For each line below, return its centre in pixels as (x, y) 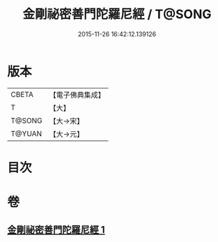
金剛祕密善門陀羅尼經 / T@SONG (117, 14)
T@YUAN (26, 133)
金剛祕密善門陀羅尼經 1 (56, 230)
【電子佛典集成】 (77, 95)
